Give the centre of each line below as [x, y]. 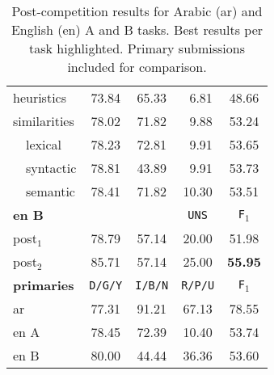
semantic [50, 191]
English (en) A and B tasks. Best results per [137, 29]
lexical [43, 144]
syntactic [51, 168]
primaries [44, 285]
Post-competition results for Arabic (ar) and [137, 11]
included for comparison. [137, 67]
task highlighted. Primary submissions [137, 48]
